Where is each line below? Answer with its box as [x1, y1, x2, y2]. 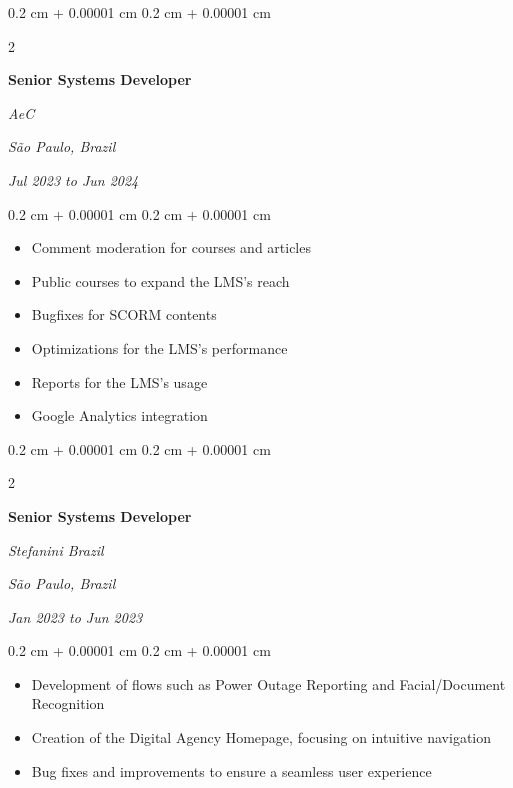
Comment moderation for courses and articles [31, 237, 311, 258]
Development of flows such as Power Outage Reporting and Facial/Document [31, 673, 506, 694]
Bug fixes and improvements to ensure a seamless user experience [31, 760, 432, 781]
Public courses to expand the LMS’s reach [31, 270, 290, 291]
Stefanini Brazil [8, 539, 104, 560]
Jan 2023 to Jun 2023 [8, 606, 143, 627]
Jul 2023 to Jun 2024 [8, 169, 139, 190]
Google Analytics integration [31, 405, 208, 426]
